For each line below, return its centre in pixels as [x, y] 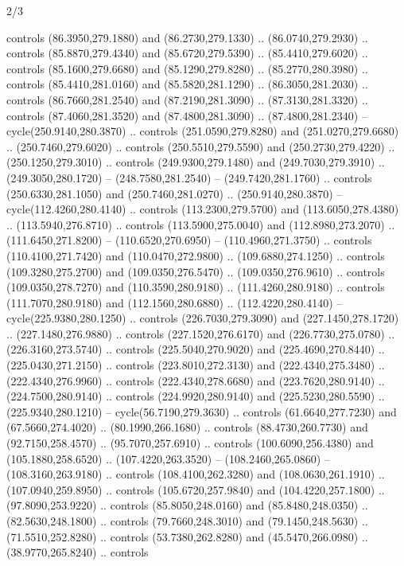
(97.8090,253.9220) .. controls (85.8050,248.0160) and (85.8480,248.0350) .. [187, 505]
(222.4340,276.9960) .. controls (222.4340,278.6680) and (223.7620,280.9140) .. [196, 380]
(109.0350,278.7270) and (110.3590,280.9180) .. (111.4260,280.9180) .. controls [196, 287]
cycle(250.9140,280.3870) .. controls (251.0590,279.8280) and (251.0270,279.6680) [203, 131]
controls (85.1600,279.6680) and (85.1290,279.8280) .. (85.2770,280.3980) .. [187, 68]
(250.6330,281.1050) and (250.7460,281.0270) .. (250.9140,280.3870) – [175, 193]
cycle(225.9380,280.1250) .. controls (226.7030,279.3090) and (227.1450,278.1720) [203, 318]
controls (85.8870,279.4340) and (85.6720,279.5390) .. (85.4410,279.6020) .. [187, 53]
